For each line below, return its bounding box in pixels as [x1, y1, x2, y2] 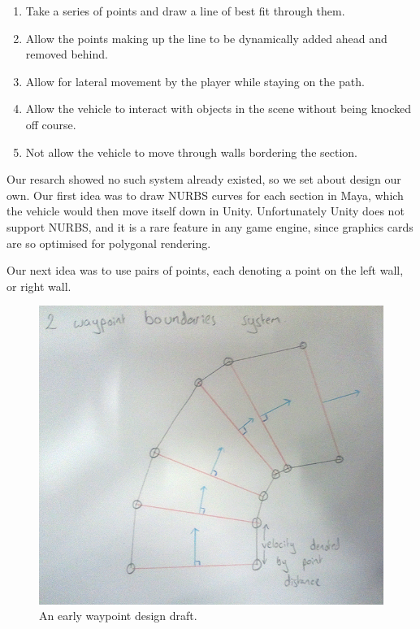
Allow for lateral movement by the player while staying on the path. [25, 72, 365, 89]
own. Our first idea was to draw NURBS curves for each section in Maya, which [6, 186, 404, 203]
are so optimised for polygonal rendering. [6, 234, 211, 251]
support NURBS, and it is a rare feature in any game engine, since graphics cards [6, 218, 414, 235]
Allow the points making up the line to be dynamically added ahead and [25, 29, 388, 46]
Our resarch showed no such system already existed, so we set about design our [6, 171, 401, 188]
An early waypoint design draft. [39, 607, 197, 624]
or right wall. [6, 277, 71, 294]
